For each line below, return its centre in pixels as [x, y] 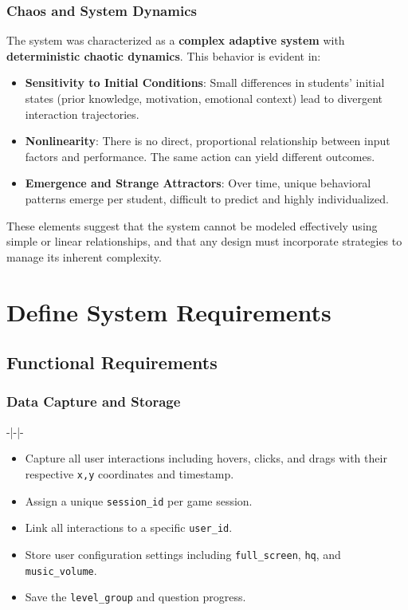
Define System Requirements [169, 311]
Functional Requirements [112, 362]
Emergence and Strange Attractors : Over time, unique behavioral [198, 183]
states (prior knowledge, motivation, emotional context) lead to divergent [204, 98]
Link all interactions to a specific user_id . [129, 527]
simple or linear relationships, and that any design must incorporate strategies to [204, 241]
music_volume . [61, 570]
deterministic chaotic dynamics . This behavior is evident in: [164, 55]
